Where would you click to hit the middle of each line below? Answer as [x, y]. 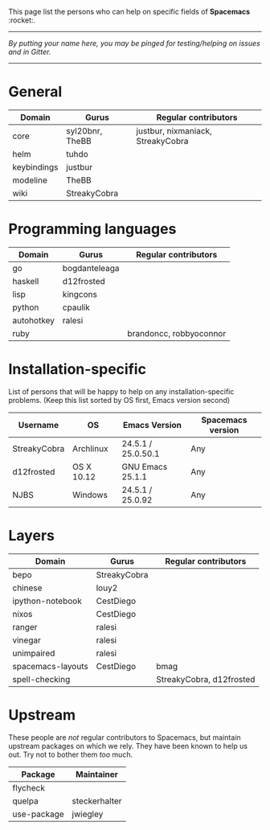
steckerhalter [97, 801]
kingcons [80, 294]
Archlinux [90, 448]
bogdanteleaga [91, 268]
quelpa [25, 801]
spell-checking [41, 679]
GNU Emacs [145, 466]
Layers [31, 536]
